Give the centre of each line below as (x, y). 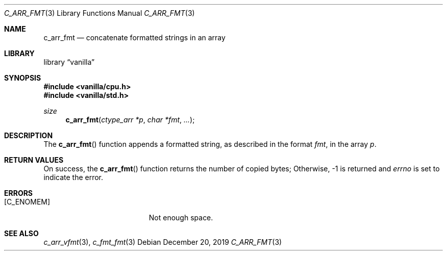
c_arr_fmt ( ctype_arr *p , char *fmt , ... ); (130, 120)
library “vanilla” (69, 62)
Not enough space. (181, 218)
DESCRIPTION (29, 135)
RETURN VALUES (34, 160)
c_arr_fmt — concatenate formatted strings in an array (134, 37)
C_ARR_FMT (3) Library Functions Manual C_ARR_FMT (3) (100, 13)
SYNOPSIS (23, 78)
